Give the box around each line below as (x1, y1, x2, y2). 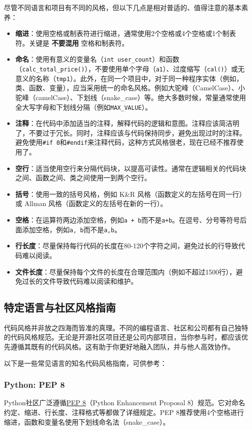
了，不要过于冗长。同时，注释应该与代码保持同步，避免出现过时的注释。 (15, 127, 246, 138)
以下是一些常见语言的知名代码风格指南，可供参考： (4, 358, 167, 368)
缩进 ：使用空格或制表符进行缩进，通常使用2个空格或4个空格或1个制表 (15, 28, 236, 38)
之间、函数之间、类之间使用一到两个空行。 (15, 172, 151, 183)
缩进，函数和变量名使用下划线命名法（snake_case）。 (4, 416, 170, 427)
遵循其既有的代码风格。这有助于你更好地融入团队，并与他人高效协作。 (10, 342, 235, 352)
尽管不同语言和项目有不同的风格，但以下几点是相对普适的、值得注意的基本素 (4, 2, 248, 12)
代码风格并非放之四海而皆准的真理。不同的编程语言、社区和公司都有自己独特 (4, 322, 248, 332)
